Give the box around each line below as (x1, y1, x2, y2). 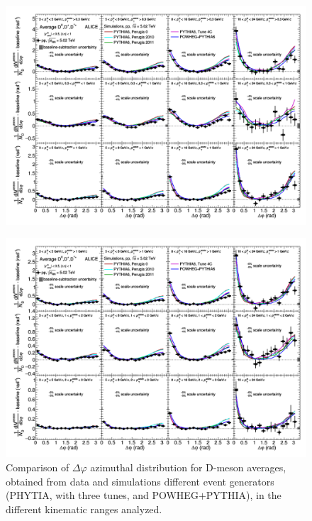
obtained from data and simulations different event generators (6, 473, 274, 488)
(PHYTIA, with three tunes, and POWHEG (6, 488, 199, 503)
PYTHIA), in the (206, 488, 282, 503)
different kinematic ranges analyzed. (6, 501, 162, 516)
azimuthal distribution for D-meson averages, (90, 459, 286, 474)
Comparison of (6, 459, 69, 474)
